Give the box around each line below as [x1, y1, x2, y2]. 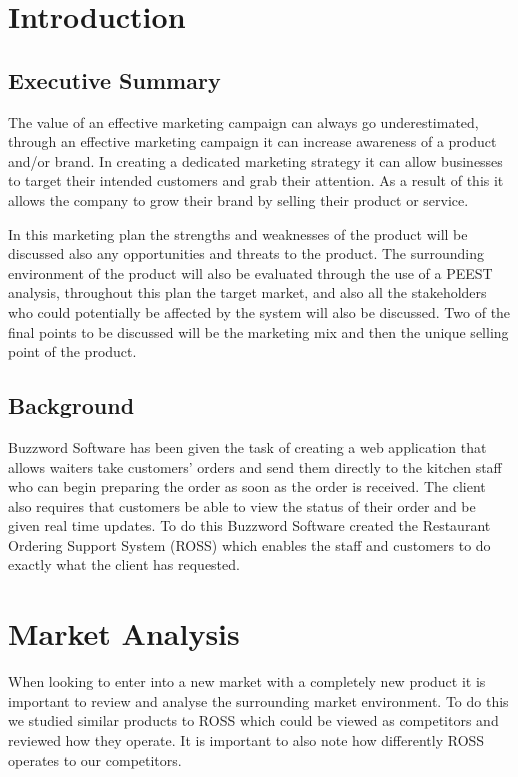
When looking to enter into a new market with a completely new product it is [8, 671, 486, 692]
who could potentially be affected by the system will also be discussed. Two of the [8, 301, 511, 322]
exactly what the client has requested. [8, 554, 240, 575]
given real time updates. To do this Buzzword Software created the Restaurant [8, 515, 491, 536]
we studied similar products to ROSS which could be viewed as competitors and [8, 710, 499, 731]
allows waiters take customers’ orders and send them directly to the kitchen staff [8, 456, 502, 477]
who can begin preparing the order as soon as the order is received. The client [8, 476, 486, 497]
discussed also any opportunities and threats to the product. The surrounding [8, 243, 485, 264]
